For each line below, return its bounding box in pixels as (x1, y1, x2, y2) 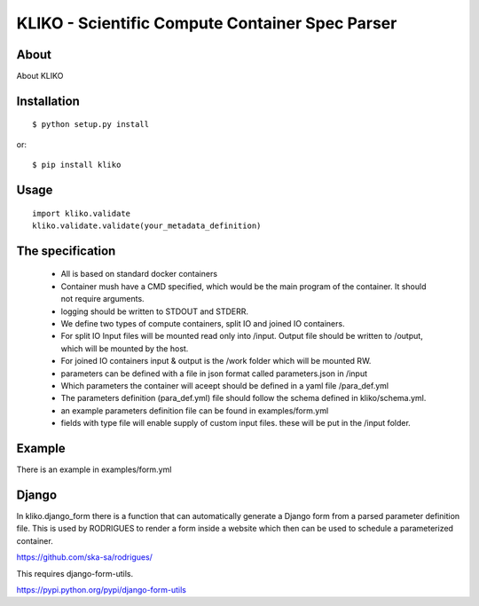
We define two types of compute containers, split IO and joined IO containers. (60, 319, 345, 329)
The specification (16, 243, 116, 258)
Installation (16, 93, 80, 108)
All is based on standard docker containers (60, 269, 217, 279)
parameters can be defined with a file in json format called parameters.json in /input (60, 368, 368, 379)
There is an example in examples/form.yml (16, 464, 172, 475)
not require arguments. (60, 294, 145, 304)
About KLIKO (16, 71, 64, 82)
